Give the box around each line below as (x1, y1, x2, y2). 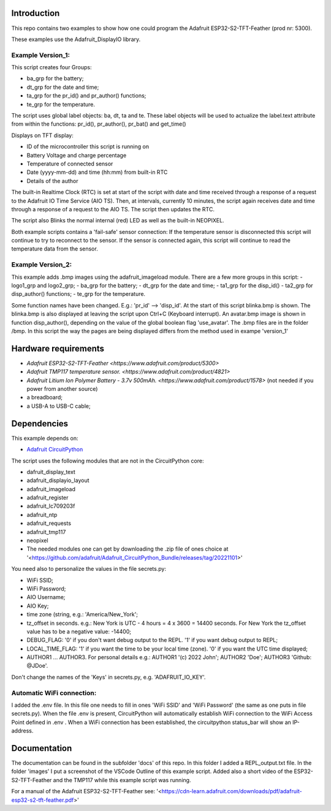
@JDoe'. (26, 662, 48, 670)
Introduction (11, 8, 60, 18)
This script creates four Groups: (11, 64, 92, 71)
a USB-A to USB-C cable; (26, 402, 91, 410)
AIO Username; (26, 594, 66, 601)
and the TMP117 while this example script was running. (53, 776, 191, 783)
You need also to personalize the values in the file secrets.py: (11, 565, 167, 573)
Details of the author (26, 177, 79, 184)
